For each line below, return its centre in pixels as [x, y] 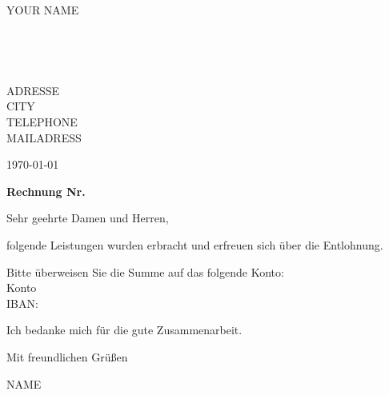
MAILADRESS [44, 137]
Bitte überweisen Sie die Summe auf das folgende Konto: [145, 271]
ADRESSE [33, 90]
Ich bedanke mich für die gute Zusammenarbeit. [124, 330]
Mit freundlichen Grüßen [67, 356]
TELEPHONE [42, 121]
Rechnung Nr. [46, 191]
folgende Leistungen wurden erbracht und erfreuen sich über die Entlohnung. [195, 244]
